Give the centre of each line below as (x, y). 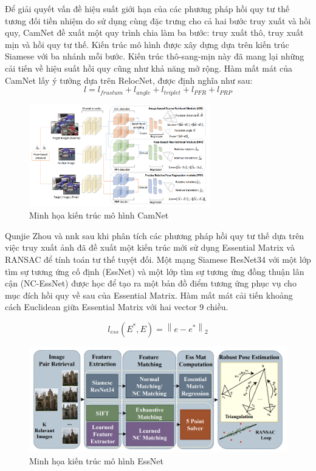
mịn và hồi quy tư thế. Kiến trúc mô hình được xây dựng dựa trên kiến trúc (147, 44)
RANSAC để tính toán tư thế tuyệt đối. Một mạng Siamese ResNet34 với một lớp (158, 259)
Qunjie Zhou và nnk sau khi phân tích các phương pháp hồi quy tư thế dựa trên (155, 235)
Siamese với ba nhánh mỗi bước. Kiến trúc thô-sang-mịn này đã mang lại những (155, 56)
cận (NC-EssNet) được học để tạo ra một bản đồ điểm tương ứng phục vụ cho (151, 283)
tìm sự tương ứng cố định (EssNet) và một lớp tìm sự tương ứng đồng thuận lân (155, 271)
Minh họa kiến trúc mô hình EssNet (96, 460)
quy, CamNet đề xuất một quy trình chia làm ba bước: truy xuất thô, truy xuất (154, 32)
